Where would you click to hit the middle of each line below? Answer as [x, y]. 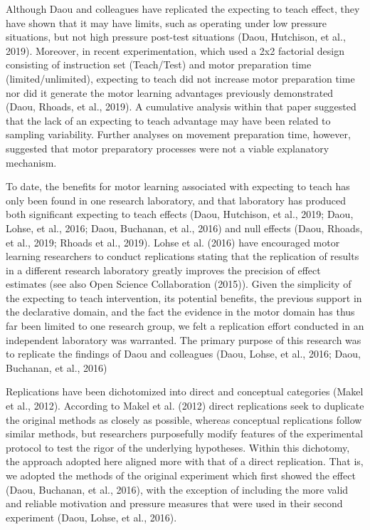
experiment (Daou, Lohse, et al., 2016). [91, 517]
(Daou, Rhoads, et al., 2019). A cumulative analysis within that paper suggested [181, 106]
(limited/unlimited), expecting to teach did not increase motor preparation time [180, 78]
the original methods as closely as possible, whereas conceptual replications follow [184, 419]
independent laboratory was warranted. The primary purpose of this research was [184, 339]
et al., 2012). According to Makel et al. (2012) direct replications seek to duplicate [185, 406]
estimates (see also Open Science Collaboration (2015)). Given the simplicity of [179, 284]
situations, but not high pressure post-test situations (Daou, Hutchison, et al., [176, 37]
